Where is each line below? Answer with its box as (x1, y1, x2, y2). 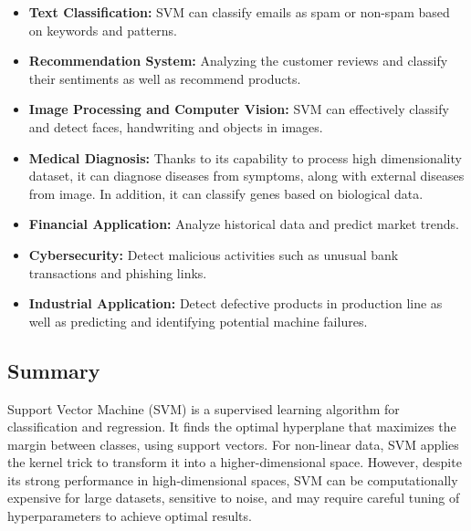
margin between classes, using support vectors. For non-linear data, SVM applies (7, 434, 459, 453)
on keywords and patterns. (28, 20, 177, 39)
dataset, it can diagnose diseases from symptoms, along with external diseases (28, 166, 465, 185)
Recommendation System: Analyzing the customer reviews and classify (28, 51, 448, 70)
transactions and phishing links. (28, 263, 207, 282)
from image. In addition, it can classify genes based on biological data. (28, 183, 424, 203)
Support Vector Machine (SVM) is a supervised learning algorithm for (7, 399, 400, 418)
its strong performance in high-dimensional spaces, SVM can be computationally (7, 470, 458, 489)
